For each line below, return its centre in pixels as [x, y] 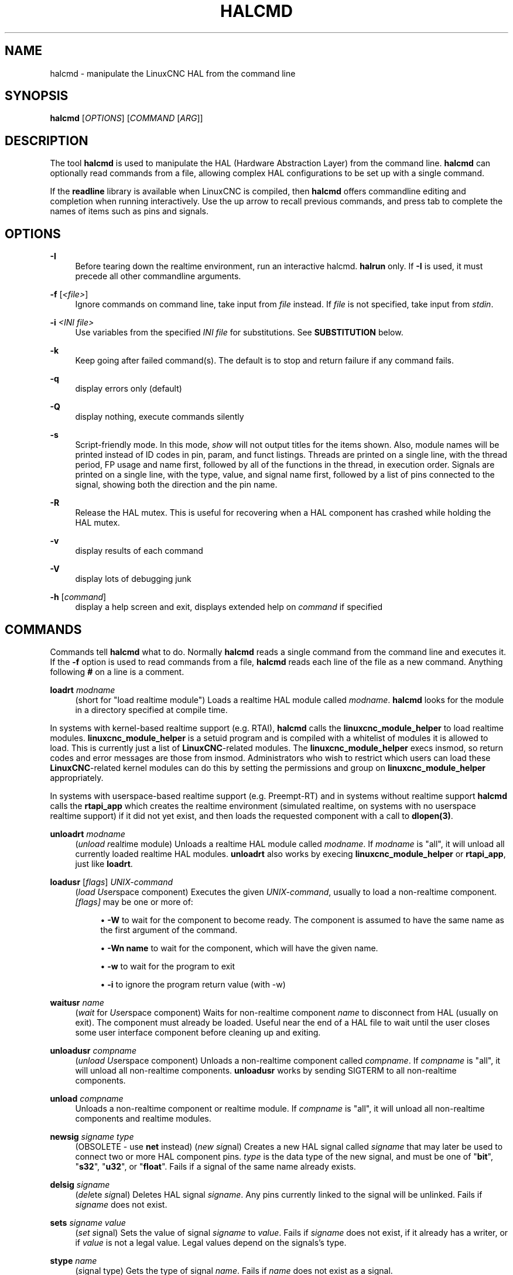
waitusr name [77, 1002]
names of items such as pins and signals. [129, 211]
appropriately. [77, 777]
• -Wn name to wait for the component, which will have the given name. [239, 948]
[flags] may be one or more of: [134, 902]
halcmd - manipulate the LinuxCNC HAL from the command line [173, 73]
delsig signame [80, 1184]
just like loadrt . [104, 863]
